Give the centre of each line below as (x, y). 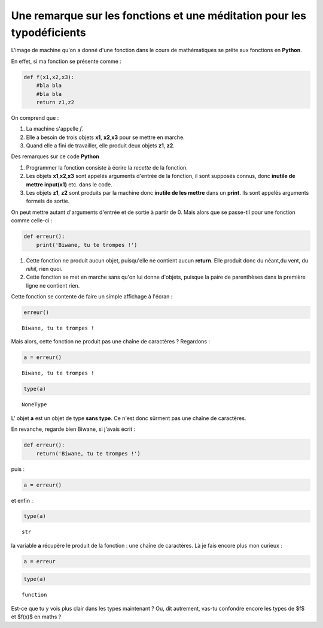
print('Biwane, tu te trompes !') (87, 245)
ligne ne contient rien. (53, 285)
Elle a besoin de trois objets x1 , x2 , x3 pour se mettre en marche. (105, 137)
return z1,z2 (55, 102)
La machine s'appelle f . (55, 129)
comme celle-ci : (32, 221)
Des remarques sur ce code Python (55, 156)
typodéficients (48, 32)
